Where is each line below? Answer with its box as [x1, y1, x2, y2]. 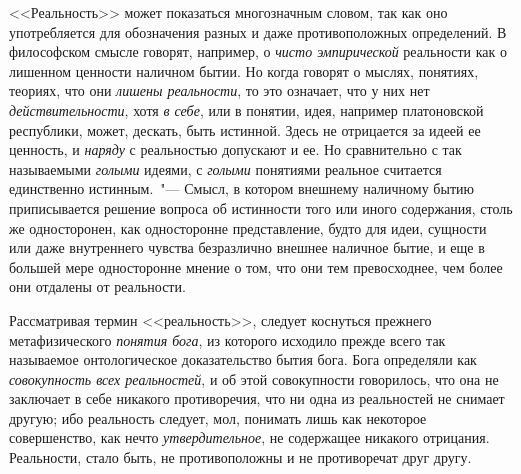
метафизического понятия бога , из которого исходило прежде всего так [9, 329, 446, 350]
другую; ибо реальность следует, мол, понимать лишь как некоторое [9, 407, 427, 428]
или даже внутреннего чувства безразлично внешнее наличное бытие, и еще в [9, 237, 485, 258]
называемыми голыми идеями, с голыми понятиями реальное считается [9, 158, 442, 179]
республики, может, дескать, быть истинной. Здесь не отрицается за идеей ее [9, 119, 481, 140]
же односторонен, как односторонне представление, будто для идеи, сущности [9, 217, 487, 238]
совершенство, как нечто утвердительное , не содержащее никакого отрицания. [9, 427, 490, 448]
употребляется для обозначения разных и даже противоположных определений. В [9, 21, 507, 42]
